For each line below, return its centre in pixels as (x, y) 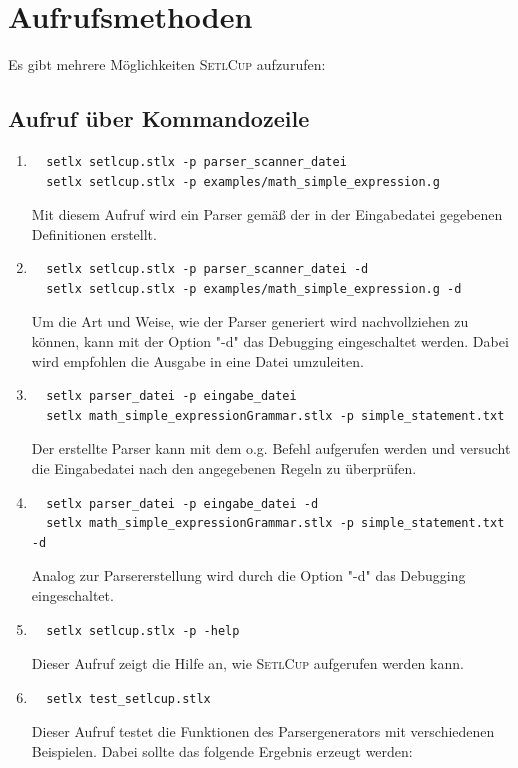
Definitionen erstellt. (94, 233)
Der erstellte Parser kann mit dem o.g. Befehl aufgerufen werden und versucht (271, 448)
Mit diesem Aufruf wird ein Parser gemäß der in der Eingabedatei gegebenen (267, 214)
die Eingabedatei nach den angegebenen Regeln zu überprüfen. (224, 468)
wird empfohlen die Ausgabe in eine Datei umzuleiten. (197, 360)
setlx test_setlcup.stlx (128, 698)
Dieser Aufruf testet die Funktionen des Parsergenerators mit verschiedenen (263, 731)
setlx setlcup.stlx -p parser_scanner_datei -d (207, 269)
